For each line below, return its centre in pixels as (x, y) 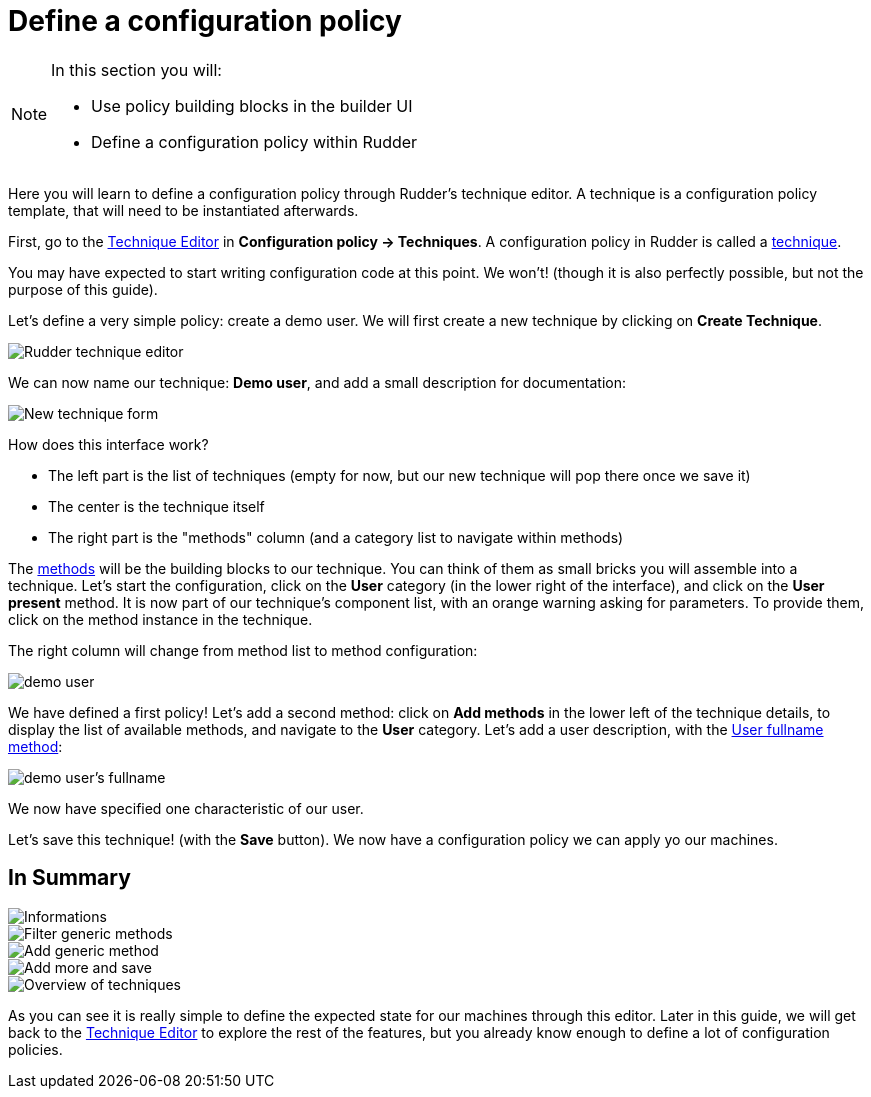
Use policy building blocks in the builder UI (252, 105)
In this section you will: (136, 69)
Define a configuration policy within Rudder (254, 141)
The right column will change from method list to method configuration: (243, 650)
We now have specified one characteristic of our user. (186, 808)
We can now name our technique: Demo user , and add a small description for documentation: (317, 382)
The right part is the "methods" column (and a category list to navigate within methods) (336, 537)
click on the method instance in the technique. (160, 619)
